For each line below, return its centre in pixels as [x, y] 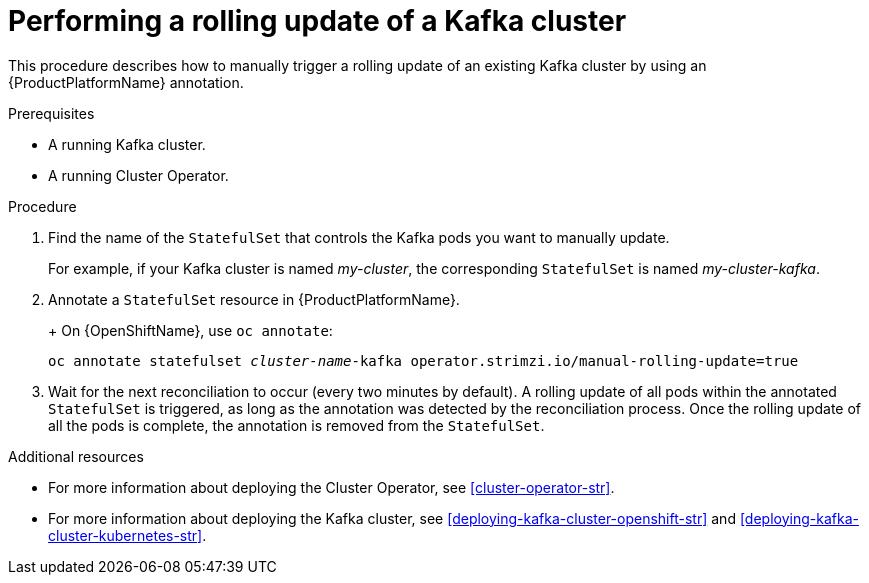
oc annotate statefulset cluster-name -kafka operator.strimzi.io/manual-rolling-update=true [423, 360]
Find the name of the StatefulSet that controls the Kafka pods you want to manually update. [359, 237]
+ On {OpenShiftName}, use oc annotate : [190, 330]
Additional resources [76, 456]
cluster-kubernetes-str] [125, 535]
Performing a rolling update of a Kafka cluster [317, 21]
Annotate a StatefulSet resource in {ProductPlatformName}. [254, 299]
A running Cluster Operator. [138, 175]
